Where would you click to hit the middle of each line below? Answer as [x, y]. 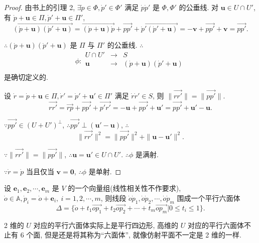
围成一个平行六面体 [209, 198]
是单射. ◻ [105, 171]
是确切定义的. [26, 77]
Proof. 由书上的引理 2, [40, 7]
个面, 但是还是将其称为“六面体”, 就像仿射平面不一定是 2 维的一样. [134, 235]
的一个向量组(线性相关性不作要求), [124, 188]
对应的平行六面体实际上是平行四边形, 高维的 [106, 225]
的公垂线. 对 [199, 7]
